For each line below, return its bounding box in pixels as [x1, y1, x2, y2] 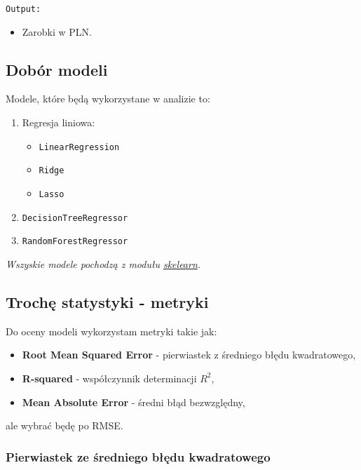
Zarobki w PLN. [22, 24, 93, 39]
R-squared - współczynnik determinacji [22, 370, 197, 385]
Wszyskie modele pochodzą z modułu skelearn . [6, 256, 201, 271]
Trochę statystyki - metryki [6, 290, 209, 312]
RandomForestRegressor [22, 236, 128, 247]
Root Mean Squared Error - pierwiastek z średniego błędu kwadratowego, [22, 347, 356, 362]
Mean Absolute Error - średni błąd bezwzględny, [22, 394, 245, 409]
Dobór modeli [6, 58, 108, 80]
